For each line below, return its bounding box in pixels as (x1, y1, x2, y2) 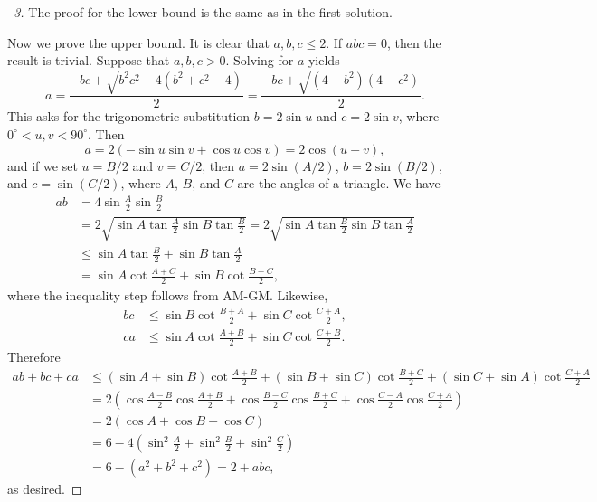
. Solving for (225, 51, 294, 70)
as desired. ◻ (7, 479, 82, 498)
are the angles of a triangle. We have (237, 174, 441, 193)
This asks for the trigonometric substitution (7, 107, 251, 126)
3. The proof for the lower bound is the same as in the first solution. (14, 3, 393, 21)
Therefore (7, 347, 61, 366)
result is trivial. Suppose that (7, 51, 170, 70)
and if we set (7, 156, 78, 175)
